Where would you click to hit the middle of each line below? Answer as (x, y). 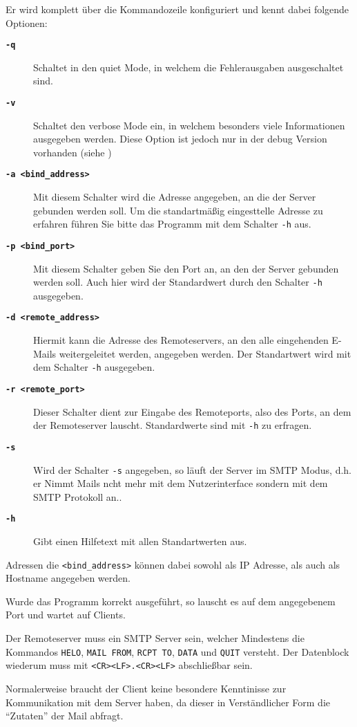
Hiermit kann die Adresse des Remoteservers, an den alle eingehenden (181, 340)
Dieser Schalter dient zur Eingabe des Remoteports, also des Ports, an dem (192, 411)
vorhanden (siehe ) (73, 152)
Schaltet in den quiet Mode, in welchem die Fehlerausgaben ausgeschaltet (189, 67)
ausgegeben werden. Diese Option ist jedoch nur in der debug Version (180, 139)
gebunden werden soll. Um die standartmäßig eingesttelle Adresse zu (178, 210)
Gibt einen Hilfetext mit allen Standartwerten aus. (140, 541)
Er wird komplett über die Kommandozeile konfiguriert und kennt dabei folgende (177, 9)
